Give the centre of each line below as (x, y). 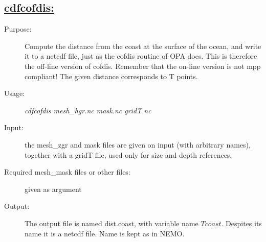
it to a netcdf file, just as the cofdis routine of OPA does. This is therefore (141, 56)
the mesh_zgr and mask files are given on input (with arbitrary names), (138, 144)
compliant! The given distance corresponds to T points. (111, 76)
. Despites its (241, 223)
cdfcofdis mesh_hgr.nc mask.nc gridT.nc (88, 110)
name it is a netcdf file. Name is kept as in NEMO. (105, 233)
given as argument (53, 189)
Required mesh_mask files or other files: (67, 172)
